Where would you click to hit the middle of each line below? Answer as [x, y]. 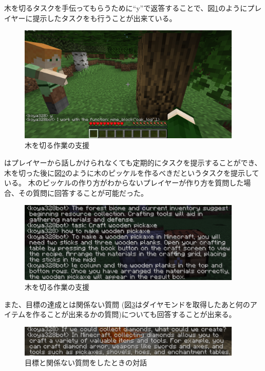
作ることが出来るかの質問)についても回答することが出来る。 [134, 314]
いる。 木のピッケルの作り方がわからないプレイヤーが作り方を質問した [124, 183]
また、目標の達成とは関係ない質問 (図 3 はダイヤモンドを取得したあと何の [127, 304]
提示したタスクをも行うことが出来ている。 [105, 18]
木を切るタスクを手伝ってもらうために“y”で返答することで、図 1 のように [126, 8]
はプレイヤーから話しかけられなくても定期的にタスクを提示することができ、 [133, 163]
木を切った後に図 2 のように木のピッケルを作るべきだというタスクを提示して [132, 172]
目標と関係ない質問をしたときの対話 [86, 363]
